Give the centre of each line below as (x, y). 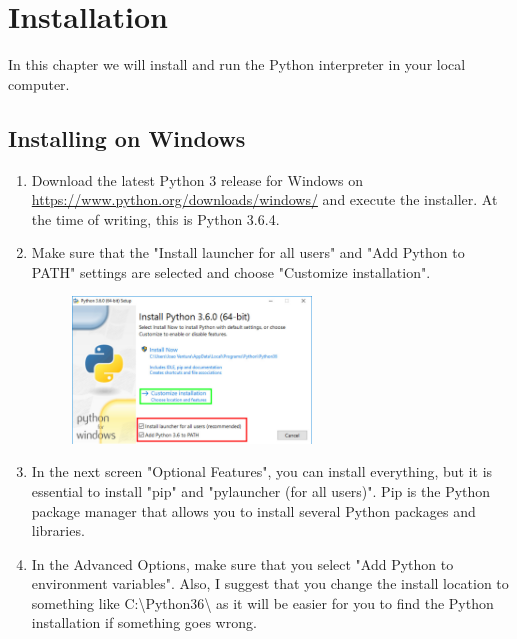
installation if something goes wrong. (144, 622)
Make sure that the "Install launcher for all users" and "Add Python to (248, 252)
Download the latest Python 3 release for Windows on (197, 179)
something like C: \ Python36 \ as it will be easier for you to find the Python (262, 602)
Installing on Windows (127, 137)
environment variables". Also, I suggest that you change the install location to (270, 583)
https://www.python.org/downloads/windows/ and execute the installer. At (264, 199)
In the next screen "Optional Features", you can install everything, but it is (262, 471)
